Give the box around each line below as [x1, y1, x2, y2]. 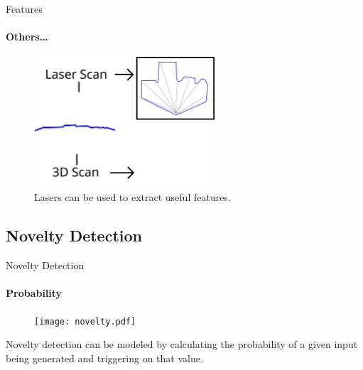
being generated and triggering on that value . [6, 350, 203, 365]
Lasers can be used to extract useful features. [34, 190, 231, 205]
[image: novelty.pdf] [34, 316, 136, 327]
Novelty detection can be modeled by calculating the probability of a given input [6, 337, 358, 352]
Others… [6, 29, 48, 44]
